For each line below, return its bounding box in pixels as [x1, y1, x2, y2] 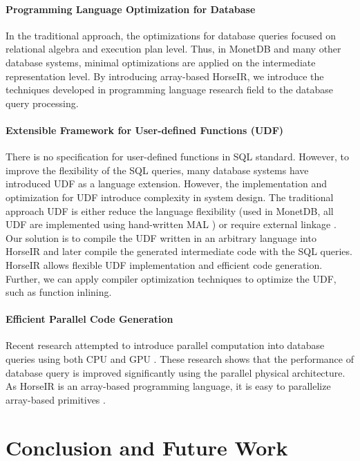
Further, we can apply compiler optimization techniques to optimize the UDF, [6, 271, 337, 285]
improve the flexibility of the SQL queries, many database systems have [6, 162, 309, 177]
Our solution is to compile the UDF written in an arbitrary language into [6, 230, 316, 245]
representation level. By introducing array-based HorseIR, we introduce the [6, 68, 324, 83]
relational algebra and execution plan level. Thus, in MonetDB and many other [6, 41, 341, 56]
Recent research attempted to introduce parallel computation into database [6, 338, 325, 352]
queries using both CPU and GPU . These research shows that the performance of [6, 352, 354, 366]
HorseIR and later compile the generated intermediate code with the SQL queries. [6, 244, 352, 258]
